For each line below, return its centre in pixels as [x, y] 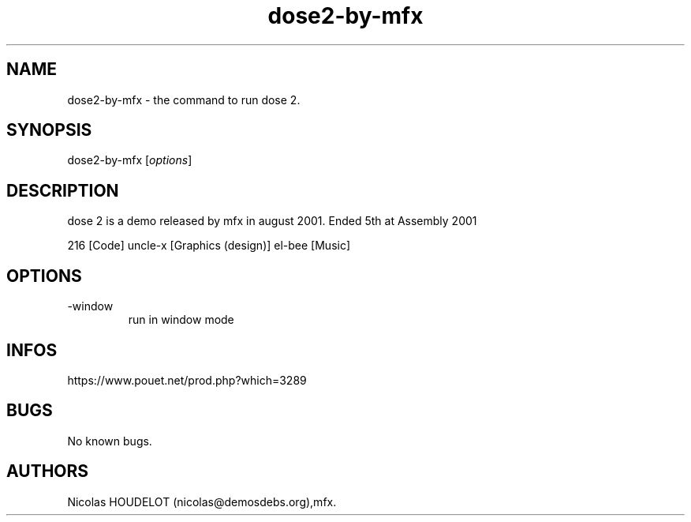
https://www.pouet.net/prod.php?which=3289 [187, 380]
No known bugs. [110, 441]
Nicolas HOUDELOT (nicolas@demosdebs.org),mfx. [202, 501]
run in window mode [181, 320]
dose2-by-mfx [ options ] [130, 160]
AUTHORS [48, 471]
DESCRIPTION [63, 190]
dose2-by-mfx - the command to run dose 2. [184, 100]
